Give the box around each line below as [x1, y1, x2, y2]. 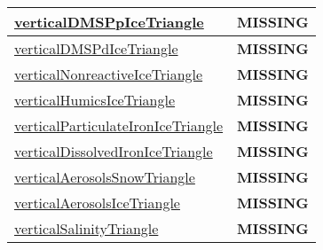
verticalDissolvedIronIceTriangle [14, 141, 213, 161]
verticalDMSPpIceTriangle [14, 12, 204, 32]
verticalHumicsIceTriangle [14, 90, 176, 110]
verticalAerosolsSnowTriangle [14, 167, 195, 187]
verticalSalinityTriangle [14, 218, 159, 238]
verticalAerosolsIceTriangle [14, 192, 180, 213]
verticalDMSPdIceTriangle [14, 38, 178, 59]
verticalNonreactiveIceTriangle [14, 64, 203, 84]
